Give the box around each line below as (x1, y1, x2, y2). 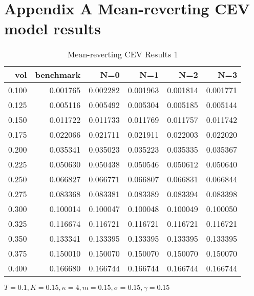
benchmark (35, 69, 81, 81)
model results (4, 18, 101, 39)
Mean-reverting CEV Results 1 (67, 48, 178, 60)
